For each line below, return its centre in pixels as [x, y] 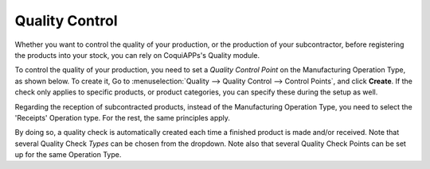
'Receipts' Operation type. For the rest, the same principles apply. [123, 117]
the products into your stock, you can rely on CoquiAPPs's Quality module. [137, 55]
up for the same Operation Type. [68, 155]
